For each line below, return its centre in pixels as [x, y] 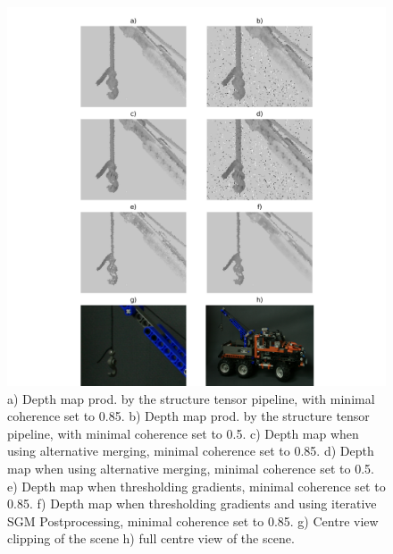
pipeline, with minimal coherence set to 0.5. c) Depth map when [183, 433]
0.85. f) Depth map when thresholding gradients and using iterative [192, 504]
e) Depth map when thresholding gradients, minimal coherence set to [196, 486]
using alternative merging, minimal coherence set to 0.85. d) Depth [191, 451]
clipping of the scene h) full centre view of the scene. [151, 538]
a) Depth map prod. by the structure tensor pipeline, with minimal [191, 398]
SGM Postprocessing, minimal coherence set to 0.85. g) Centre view [193, 520]
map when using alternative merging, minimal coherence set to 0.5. [191, 468]
